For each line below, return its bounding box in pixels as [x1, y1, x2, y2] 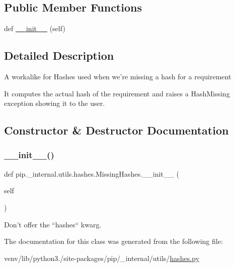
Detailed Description [4, 48, 114, 63]
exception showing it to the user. [4, 98, 105, 108]
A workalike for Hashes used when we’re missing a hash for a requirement [4, 71, 231, 81]
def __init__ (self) [4, 23, 65, 34]
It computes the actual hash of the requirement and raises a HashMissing [4, 88, 230, 98]
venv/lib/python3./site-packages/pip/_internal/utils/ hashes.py [4, 252, 199, 263]
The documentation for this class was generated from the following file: [4, 236, 223, 246]
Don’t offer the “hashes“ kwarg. [4, 219, 102, 229]
